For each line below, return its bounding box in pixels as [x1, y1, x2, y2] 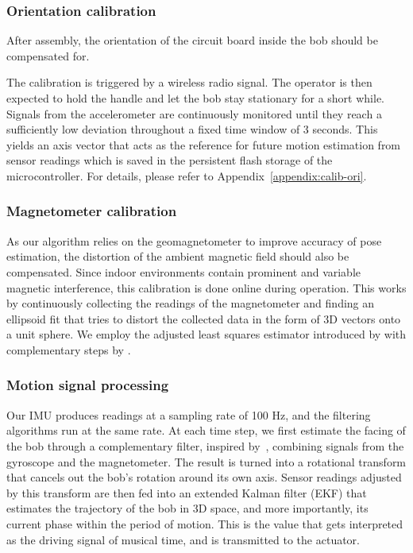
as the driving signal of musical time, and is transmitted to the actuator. [6, 531, 361, 547]
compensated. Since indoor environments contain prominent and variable [6, 263, 361, 280]
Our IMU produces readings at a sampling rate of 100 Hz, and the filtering [6, 406, 371, 423]
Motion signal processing [6, 375, 169, 395]
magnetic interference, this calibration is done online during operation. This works [6, 279, 407, 296]
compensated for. [6, 47, 90, 64]
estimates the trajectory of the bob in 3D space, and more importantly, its [6, 500, 369, 516]
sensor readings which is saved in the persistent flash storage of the [6, 152, 333, 168]
